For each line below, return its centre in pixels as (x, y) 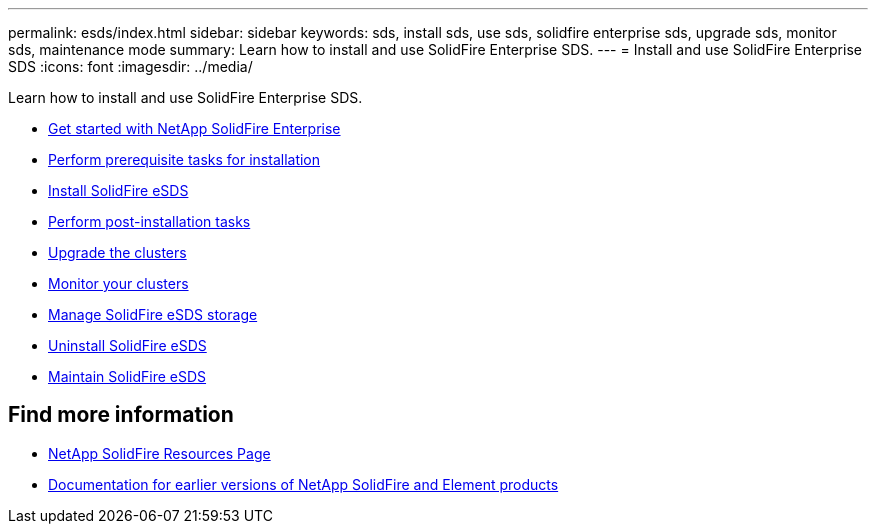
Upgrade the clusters (117, 252)
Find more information (121, 415)
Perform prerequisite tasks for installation (184, 159)
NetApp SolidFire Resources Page (159, 453)
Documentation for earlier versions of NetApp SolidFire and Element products (303, 484)
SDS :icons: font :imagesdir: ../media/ (130, 66)
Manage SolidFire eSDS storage (153, 314)
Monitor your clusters (118, 283)
